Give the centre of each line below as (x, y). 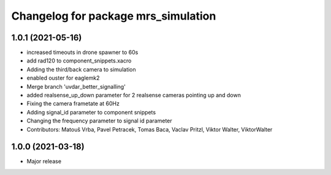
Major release (44, 162)
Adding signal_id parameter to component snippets (91, 112)
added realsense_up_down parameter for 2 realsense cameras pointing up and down (134, 95)
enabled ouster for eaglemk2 (63, 78)
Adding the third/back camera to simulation (81, 69)
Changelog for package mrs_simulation (114, 16)
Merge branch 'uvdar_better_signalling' (76, 86)
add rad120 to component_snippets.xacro (79, 61)
